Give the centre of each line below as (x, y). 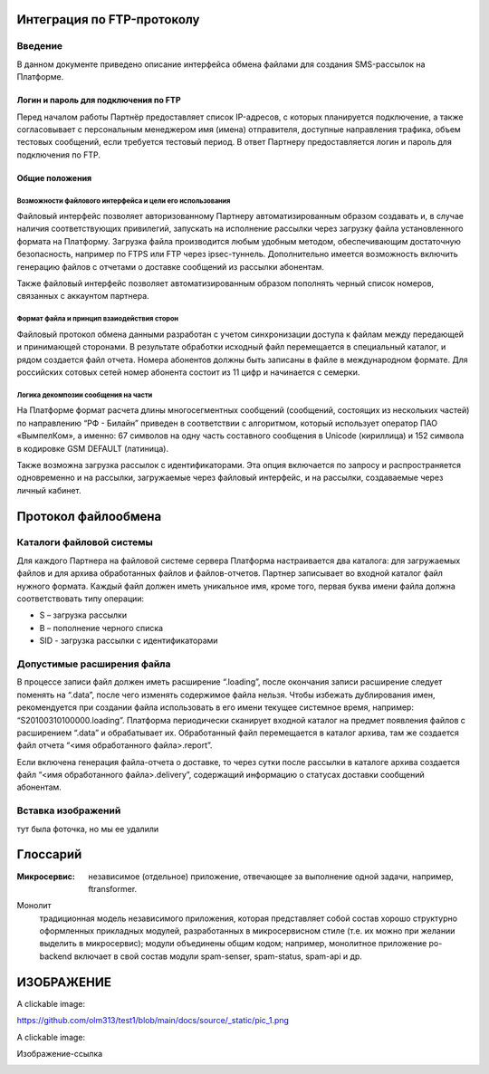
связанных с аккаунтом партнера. (83, 296)
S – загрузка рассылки (83, 615)
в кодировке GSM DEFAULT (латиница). (93, 448)
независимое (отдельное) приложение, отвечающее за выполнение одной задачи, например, (271, 876)
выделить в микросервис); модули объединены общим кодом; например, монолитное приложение (233, 944)
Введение (40, 46)
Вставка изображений (69, 810)
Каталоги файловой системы (85, 542)
